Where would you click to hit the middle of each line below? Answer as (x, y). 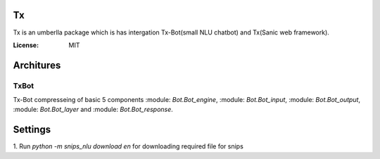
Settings (32, 130)
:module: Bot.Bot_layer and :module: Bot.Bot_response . (93, 110)
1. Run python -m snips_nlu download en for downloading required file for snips (128, 146)
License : (26, 45)
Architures (37, 65)
